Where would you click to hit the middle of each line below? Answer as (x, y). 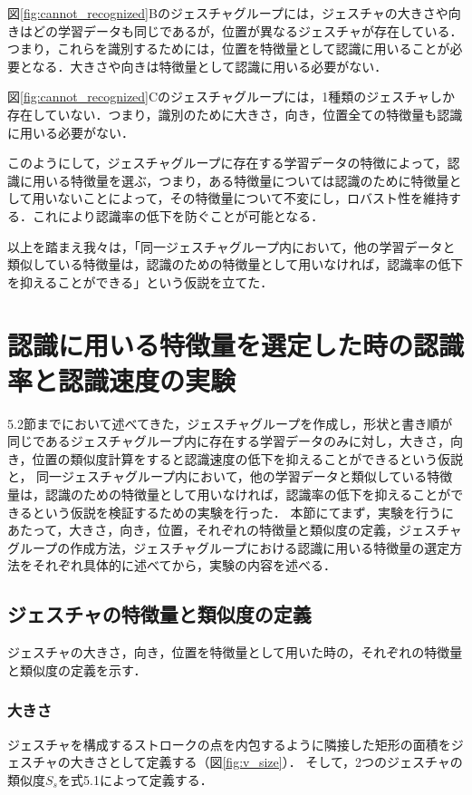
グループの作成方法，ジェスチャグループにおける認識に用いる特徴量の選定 (229, 547)
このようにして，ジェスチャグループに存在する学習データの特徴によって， (227, 163)
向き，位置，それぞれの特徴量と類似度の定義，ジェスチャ (291, 530)
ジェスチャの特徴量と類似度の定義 (159, 614)
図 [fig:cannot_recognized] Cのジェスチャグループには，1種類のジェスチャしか (231, 97)
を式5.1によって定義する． (135, 779)
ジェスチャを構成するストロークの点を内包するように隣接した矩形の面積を (229, 744)
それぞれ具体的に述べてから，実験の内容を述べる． (184, 565)
